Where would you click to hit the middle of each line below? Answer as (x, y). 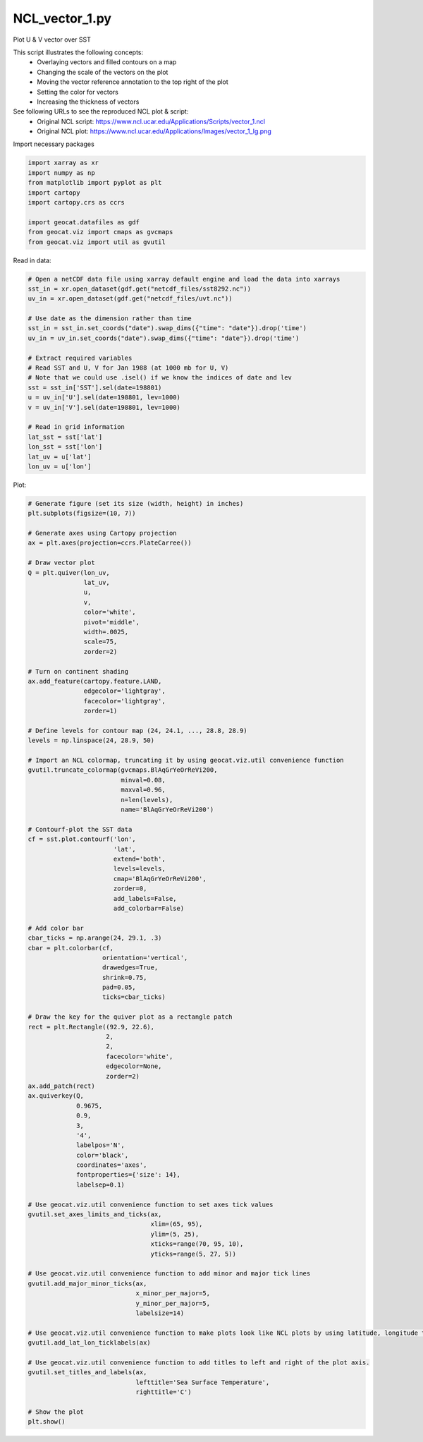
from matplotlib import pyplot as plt (95, 183)
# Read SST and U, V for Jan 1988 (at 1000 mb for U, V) (128, 368)
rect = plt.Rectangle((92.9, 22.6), (91, 1027)
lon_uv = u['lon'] (60, 466)
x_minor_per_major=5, (173, 1293)
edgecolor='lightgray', (124, 691)
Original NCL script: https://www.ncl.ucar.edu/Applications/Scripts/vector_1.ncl (151, 121)
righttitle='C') (164, 1392)
